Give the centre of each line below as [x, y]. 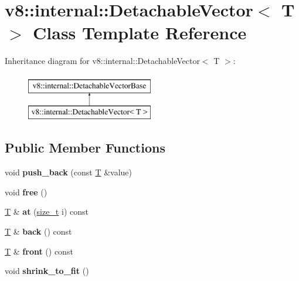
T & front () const [39, 251]
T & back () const [38, 231]
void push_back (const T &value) [69, 172]
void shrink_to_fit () [47, 271]
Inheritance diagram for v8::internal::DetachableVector [102, 61]
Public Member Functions [85, 148]
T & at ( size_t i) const [47, 211]
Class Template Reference [140, 33]
